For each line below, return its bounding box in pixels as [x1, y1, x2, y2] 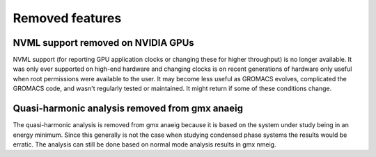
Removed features [13, 10, 122, 26]
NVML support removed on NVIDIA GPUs [13, 37, 194, 49]
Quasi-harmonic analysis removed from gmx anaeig [13, 103, 244, 115]
